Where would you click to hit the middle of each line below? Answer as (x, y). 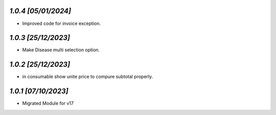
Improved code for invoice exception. (61, 23)
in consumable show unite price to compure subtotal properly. (88, 77)
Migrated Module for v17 (48, 103)
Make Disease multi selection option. (61, 50)
